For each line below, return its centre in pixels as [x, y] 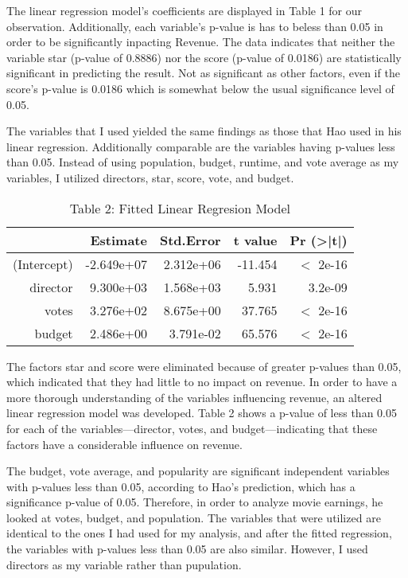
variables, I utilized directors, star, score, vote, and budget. [150, 177]
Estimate [119, 240]
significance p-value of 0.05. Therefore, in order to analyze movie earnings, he [195, 502]
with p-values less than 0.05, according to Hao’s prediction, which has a [181, 486]
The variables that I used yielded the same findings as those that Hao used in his [204, 131]
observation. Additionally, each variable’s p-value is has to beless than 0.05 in [195, 26]
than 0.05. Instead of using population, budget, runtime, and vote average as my [203, 162]
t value [255, 240]
